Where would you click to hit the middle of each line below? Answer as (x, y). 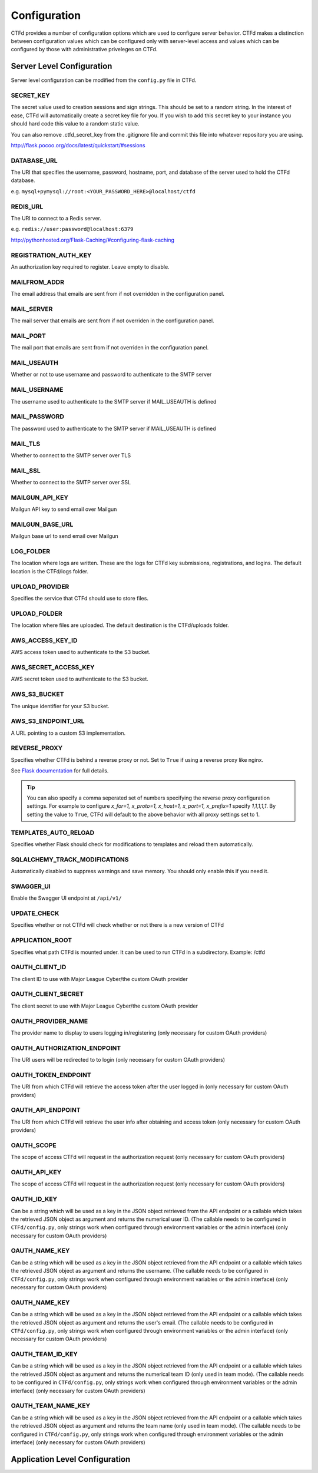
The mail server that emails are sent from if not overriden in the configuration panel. (112, 321)
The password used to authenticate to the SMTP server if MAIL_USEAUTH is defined (113, 428)
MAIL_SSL (26, 470)
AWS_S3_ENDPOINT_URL (48, 721)
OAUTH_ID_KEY (34, 1199)
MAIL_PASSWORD (38, 417)
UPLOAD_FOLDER (37, 613)
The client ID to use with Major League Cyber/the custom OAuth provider (100, 979)
